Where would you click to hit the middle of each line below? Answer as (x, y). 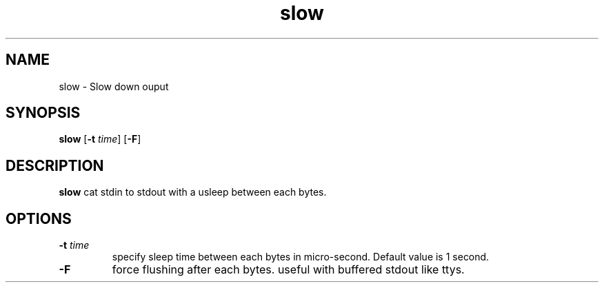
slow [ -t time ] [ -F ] (100, 139)
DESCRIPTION (55, 165)
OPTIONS (39, 218)
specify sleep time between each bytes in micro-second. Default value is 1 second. (301, 257)
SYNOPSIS (43, 113)
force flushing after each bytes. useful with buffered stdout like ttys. (288, 270)
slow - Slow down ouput (114, 86)
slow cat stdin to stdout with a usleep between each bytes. (193, 192)
